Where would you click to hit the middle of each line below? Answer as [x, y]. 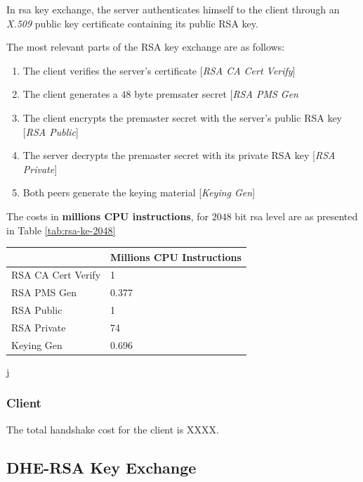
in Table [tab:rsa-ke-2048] [61, 230]
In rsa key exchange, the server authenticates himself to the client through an [173, 9]
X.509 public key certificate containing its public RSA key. [132, 23]
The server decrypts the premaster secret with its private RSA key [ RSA [179, 155]
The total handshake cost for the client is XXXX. [113, 429]
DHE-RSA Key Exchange [101, 467]
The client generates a [70, 94]
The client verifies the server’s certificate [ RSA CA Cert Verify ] [159, 70]
